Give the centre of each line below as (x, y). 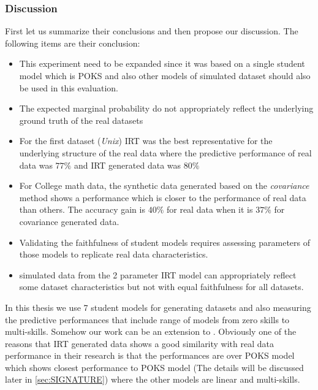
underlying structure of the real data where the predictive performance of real (165, 152)
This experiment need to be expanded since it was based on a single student (162, 63)
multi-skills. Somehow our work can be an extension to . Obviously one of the (151, 331)
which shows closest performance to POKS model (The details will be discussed (154, 367)
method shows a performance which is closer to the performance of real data (163, 197)
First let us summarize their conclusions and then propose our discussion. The (152, 31)
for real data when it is (210, 209)
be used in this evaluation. (69, 87)
